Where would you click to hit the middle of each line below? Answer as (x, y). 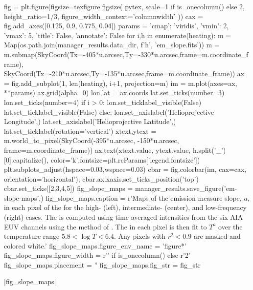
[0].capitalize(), (26, 159)
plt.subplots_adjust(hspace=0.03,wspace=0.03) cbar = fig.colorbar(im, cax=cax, (125, 169)
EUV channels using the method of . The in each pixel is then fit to (105, 226)
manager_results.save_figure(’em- (186, 188)
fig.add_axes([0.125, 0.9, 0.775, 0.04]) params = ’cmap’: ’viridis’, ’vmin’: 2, (116, 26)
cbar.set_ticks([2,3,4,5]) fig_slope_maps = (69, 188)
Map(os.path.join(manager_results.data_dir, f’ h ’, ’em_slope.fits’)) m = (112, 45)
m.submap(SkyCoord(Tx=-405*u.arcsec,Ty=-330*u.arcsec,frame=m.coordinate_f (126, 54)
